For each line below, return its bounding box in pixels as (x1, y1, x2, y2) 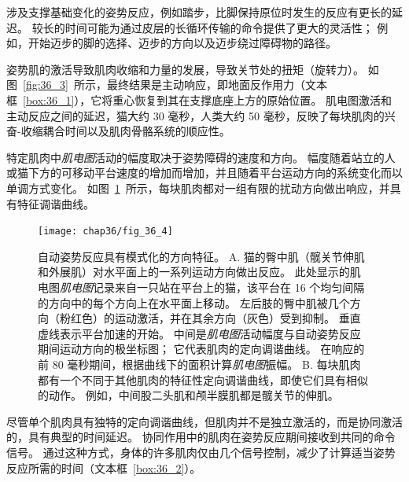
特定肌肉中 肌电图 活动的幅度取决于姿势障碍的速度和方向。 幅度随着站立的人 (6, 149, 396, 165)
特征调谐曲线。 (17, 195, 94, 212)
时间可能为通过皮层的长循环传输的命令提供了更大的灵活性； (64, 19, 374, 35)
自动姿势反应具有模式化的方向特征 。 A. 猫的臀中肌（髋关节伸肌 (38, 248, 365, 264)
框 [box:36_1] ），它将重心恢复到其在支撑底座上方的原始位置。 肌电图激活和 (6, 91, 392, 108)
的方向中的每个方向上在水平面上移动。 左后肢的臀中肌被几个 (38, 294, 350, 311)
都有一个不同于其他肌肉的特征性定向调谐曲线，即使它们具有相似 (38, 371, 368, 388)
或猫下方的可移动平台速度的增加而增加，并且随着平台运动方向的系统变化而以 (6, 164, 403, 181)
